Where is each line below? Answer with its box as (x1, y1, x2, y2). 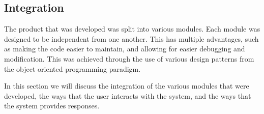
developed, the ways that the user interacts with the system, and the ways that (4, 90, 251, 101)
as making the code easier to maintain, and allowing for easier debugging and (4, 43, 245, 54)
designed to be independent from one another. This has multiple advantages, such (4, 33, 259, 44)
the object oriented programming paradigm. (4, 63, 141, 74)
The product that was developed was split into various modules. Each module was (4, 23, 260, 34)
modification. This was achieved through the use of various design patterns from (4, 53, 254, 64)
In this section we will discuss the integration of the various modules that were (4, 80, 249, 91)
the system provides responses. (4, 100, 100, 111)
